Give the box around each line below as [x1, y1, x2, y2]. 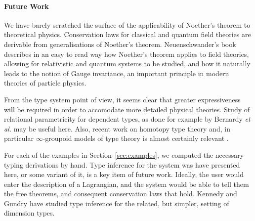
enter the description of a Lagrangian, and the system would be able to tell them [4, 178, 249, 189]
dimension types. [4, 208, 55, 218]
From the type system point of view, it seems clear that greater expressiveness [4, 94, 241, 104]
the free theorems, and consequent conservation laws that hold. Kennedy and [4, 188, 237, 199]
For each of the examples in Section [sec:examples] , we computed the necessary [4, 149, 244, 160]
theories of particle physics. [4, 78, 86, 88]
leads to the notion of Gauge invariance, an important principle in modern [4, 68, 229, 78]
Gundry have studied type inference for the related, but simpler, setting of [4, 198, 229, 208]
